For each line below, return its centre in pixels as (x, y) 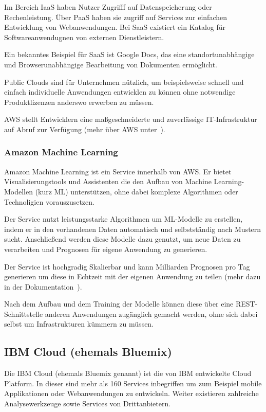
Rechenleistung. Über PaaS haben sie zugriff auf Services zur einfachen (116, 17)
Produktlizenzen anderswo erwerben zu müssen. (79, 102)
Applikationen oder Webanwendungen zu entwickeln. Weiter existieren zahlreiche (131, 393)
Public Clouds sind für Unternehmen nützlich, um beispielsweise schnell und (124, 82)
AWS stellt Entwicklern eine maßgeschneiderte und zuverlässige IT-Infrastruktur (131, 119)
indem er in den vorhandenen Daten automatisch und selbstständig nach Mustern (133, 229)
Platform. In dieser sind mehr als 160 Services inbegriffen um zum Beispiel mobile (133, 383)
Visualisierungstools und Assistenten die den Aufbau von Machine (108, 181)
